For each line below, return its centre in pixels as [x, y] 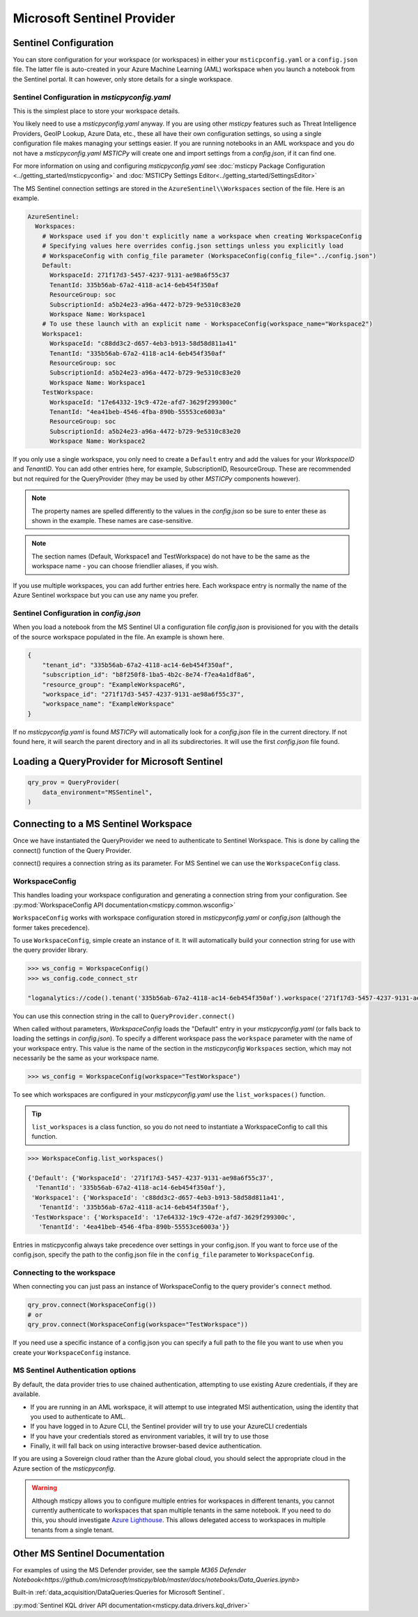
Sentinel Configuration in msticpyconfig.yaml [92, 97]
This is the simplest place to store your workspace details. [96, 111]
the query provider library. [51, 950]
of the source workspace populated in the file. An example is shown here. [118, 637]
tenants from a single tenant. [73, 1530]
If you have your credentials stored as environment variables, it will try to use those [149, 1436]
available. [27, 1394]
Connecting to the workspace [64, 1273]
